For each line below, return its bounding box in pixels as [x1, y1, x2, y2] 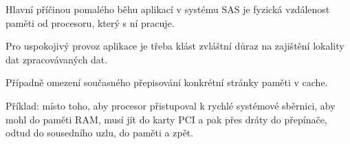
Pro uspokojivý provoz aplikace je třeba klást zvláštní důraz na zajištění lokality [6, 39, 344, 53]
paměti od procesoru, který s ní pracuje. [6, 15, 175, 30]
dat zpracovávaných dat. [6, 52, 108, 66]
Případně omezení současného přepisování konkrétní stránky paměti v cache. [6, 75, 328, 90]
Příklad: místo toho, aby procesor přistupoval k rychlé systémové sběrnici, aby [6, 98, 336, 112]
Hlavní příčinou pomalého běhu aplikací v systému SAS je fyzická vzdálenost [6, 2, 330, 16]
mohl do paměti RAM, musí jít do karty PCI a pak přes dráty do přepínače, [6, 112, 327, 126]
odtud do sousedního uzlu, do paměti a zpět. [6, 125, 194, 140]
